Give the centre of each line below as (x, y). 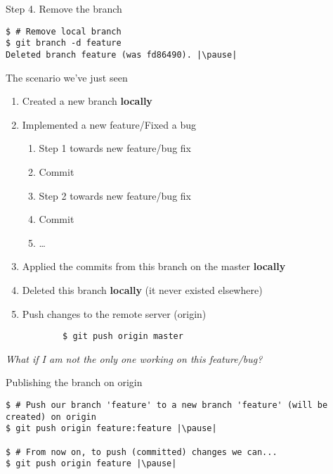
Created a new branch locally (87, 101)
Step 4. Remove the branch (64, 8)
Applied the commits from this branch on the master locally (154, 266)
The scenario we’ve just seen (67, 77)
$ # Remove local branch (64, 31)
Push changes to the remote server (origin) (114, 313)
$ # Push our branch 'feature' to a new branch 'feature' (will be (167, 405)
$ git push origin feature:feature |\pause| (111, 429)
